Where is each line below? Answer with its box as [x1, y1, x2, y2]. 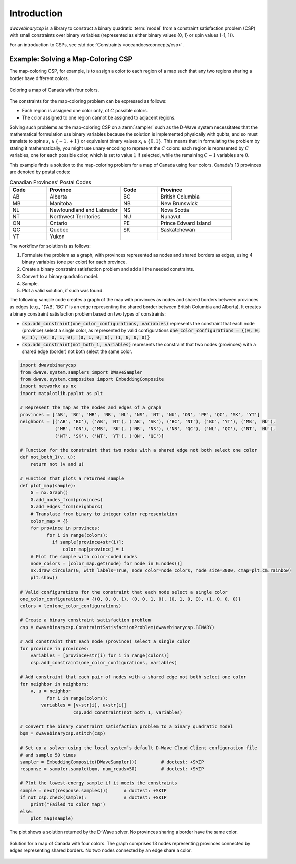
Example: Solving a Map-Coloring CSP [9, 55, 133, 63]
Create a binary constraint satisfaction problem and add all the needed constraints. [22, 266, 194, 272]
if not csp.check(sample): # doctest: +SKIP [20, 794, 167, 800]
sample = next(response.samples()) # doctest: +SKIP [20, 788, 167, 793]
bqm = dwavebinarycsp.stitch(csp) [20, 731, 106, 736]
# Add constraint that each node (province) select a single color [20, 639, 191, 644]
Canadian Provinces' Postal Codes [9, 179, 92, 186]
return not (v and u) [30, 461, 84, 467]
